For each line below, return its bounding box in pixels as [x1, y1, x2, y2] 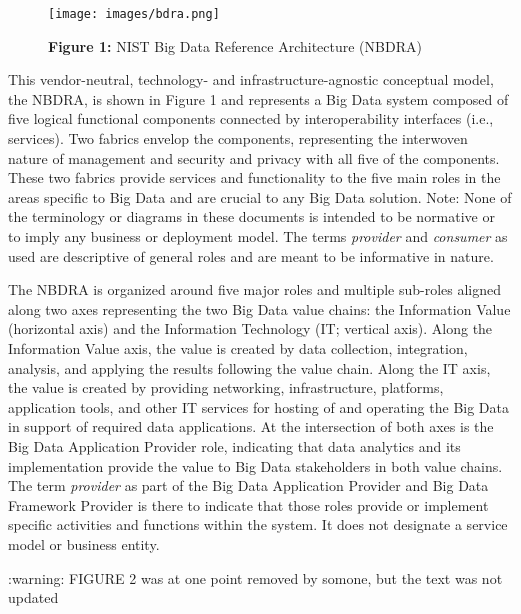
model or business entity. [8, 533, 160, 554]
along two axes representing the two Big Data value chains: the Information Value [8, 298, 511, 319]
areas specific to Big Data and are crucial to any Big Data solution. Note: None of [8, 186, 512, 207]
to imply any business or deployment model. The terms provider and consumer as [8, 226, 508, 246]
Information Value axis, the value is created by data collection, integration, [8, 337, 468, 358]
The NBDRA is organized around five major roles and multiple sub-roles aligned [8, 279, 502, 300]
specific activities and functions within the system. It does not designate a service [8, 514, 508, 535]
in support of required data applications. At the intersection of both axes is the [8, 416, 494, 437]
